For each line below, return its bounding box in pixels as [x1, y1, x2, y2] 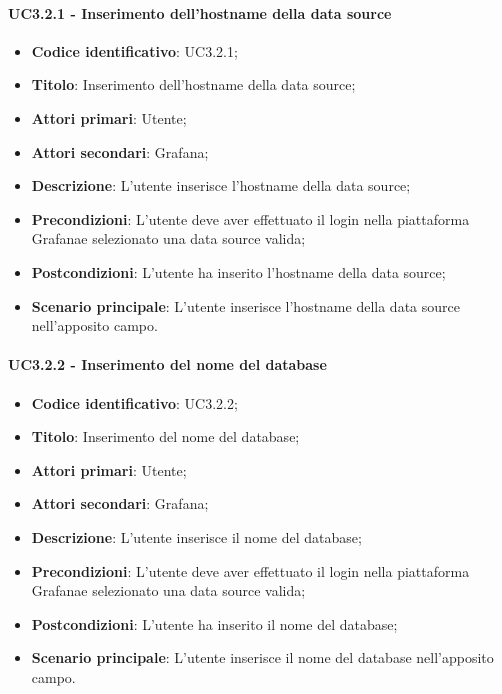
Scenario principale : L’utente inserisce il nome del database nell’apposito [31, 647, 494, 668]
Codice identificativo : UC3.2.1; [31, 40, 238, 61]
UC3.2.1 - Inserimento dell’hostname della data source [8, 2, 392, 23]
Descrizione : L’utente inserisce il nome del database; [31, 526, 362, 547]
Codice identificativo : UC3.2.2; [31, 392, 238, 413]
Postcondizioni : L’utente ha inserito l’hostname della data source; [31, 261, 446, 282]
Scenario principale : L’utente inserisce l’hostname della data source [31, 295, 460, 316]
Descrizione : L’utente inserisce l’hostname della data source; [31, 175, 411, 196]
